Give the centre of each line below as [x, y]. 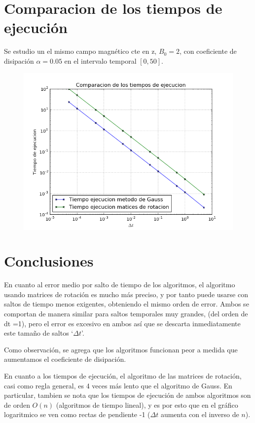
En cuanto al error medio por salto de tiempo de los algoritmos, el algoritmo [120, 285]
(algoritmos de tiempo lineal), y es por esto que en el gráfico [147, 404]
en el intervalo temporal [100, 60]
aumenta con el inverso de [200, 414]
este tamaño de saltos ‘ [39, 333]
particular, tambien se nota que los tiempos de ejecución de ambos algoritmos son [127, 395]
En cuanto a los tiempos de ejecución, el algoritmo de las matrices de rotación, [123, 375]
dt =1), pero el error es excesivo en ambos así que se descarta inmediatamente [122, 323]
